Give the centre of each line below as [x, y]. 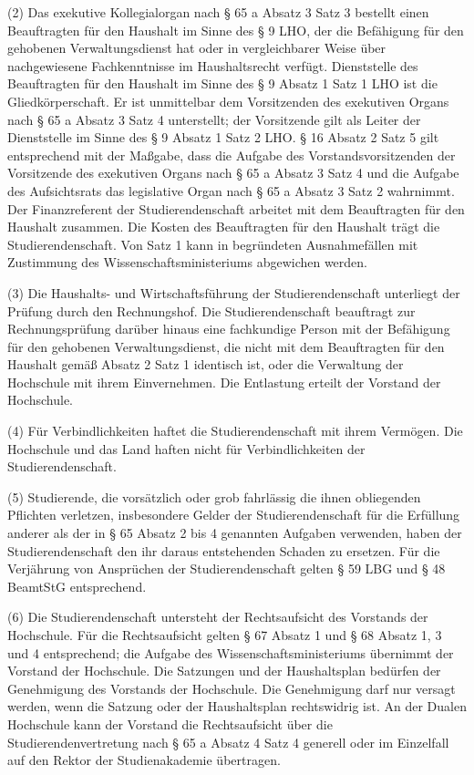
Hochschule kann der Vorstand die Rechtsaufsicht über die [170, 723]
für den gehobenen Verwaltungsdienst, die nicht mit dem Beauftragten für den [226, 346]
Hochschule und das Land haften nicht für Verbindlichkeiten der [186, 448]
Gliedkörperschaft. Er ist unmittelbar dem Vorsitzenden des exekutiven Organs [228, 101]
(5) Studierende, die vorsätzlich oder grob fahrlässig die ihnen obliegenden [214, 496]
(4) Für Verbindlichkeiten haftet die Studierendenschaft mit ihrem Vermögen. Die [235, 431]
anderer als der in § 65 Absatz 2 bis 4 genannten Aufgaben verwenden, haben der [235, 533]
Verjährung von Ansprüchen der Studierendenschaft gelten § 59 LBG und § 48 [227, 568]
